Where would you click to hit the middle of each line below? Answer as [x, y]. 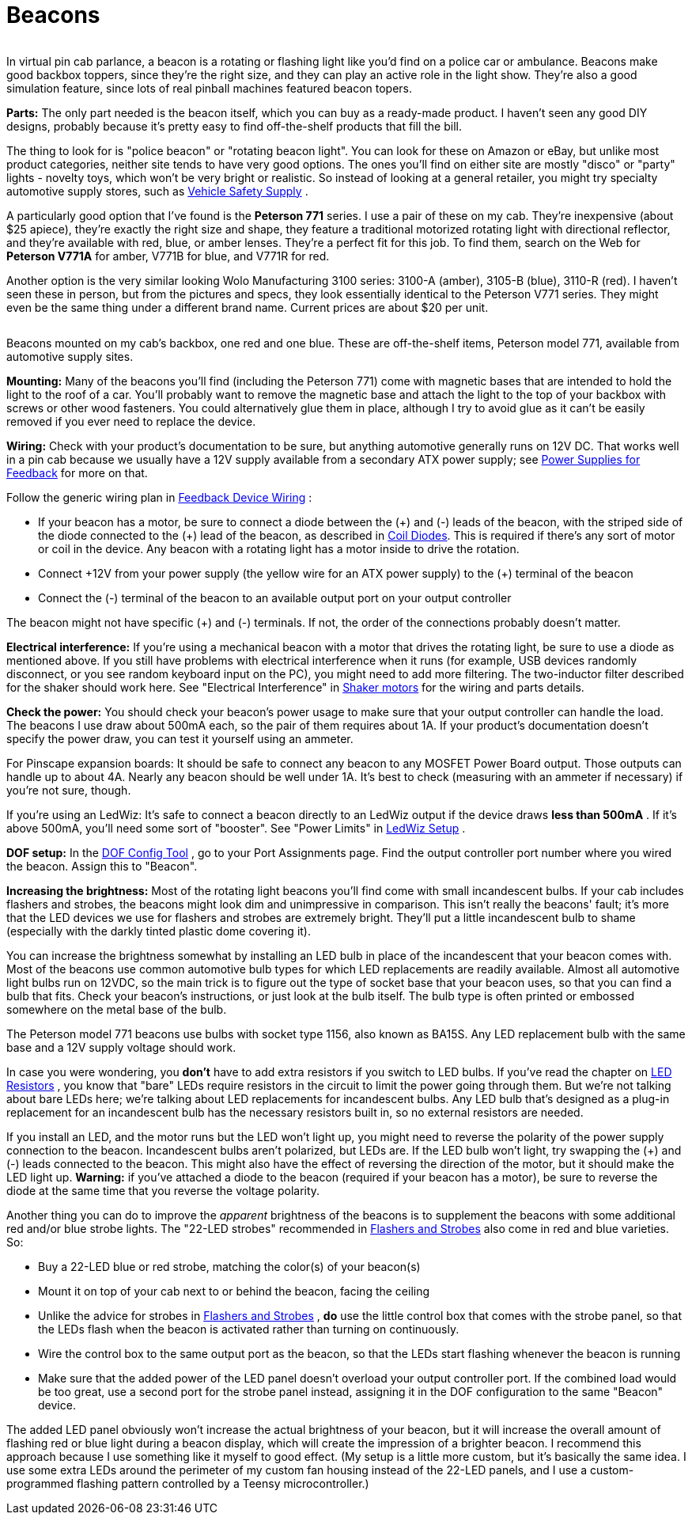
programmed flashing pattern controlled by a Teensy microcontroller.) [188, 1483]
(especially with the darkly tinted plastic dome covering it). [159, 931]
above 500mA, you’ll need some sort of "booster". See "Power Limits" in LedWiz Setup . [236, 828]
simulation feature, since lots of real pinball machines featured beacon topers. [210, 88]
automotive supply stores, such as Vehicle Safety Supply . [157, 191]
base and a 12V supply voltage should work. [121, 1047]
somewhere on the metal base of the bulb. [117, 1009]
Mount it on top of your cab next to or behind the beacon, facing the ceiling [234, 1291]
